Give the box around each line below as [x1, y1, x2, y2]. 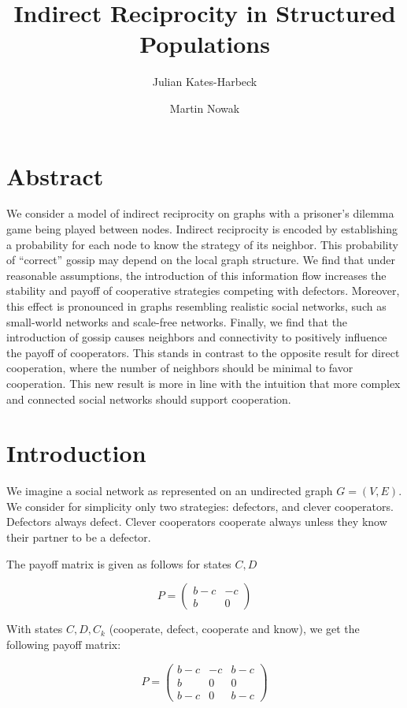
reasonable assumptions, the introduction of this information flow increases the [6, 266, 387, 283]
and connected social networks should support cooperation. [6, 390, 291, 407]
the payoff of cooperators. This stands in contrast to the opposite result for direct [6, 344, 400, 360]
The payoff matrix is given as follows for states [6, 555, 231, 572]
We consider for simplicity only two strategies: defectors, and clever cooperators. [6, 497, 394, 514]
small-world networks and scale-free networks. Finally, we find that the [6, 313, 348, 330]
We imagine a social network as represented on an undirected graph [6, 483, 333, 499]
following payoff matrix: [6, 635, 121, 652]
